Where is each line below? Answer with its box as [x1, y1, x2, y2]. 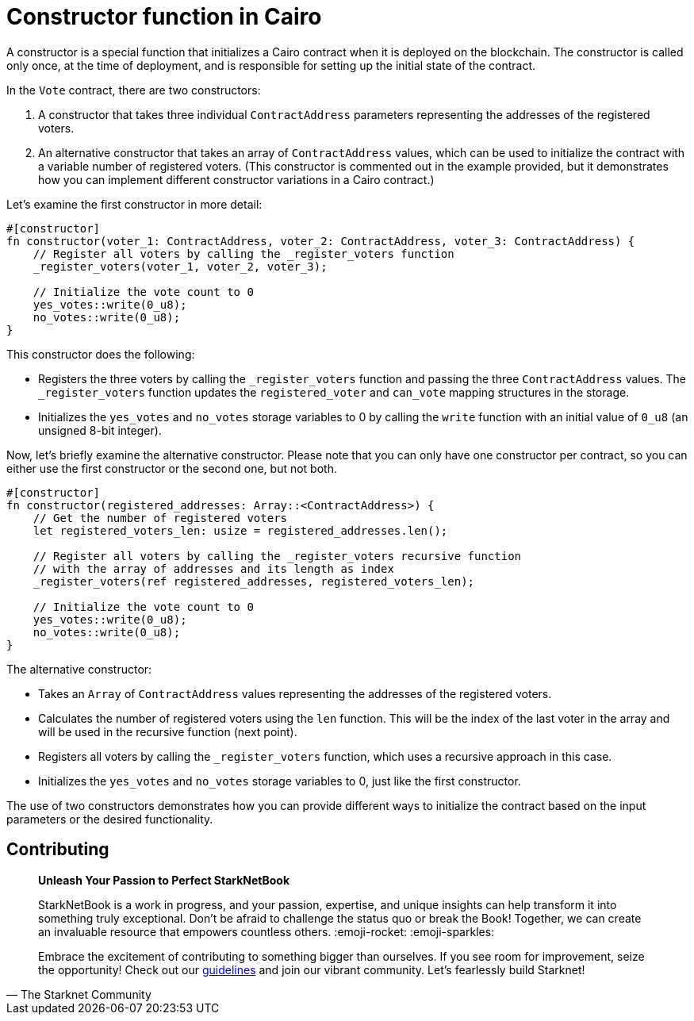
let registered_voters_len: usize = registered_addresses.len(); [33, 524, 448, 537]
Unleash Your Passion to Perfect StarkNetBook [38, 873, 290, 887]
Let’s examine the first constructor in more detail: [6, 197, 263, 211]
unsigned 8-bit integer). [38, 423, 162, 437]
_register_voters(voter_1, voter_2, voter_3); [33, 259, 328, 273]
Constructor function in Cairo [6, 3, 322, 30]
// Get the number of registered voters [33, 511, 288, 524]
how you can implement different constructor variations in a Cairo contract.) [38, 172, 435, 186]
